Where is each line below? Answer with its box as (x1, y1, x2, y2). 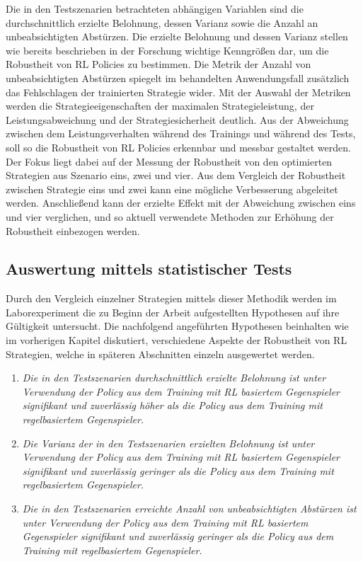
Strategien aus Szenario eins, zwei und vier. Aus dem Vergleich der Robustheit (6, 168, 346, 183)
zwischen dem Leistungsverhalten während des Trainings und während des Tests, (6, 126, 356, 141)
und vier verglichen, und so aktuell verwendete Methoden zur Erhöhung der (6, 209, 334, 224)
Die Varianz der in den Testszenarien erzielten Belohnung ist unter (22, 435, 315, 450)
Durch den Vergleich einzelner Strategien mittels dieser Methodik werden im (6, 291, 337, 306)
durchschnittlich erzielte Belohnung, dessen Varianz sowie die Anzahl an (6, 15, 318, 30)
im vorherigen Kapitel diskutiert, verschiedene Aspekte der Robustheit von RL (6, 333, 347, 348)
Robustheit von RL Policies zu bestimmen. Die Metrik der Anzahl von (6, 57, 311, 71)
